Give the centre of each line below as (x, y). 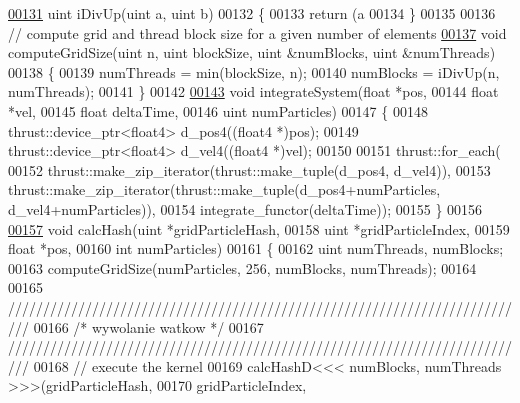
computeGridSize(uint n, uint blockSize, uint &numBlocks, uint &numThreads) (252, 52)
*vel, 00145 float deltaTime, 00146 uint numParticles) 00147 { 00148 (218, 110)
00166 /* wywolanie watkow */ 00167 (148, 326)
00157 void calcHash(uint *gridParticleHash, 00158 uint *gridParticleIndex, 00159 (259, 228)
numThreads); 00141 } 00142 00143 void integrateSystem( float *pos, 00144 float (253, 91)
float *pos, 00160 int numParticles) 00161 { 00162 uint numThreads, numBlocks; (256, 248)
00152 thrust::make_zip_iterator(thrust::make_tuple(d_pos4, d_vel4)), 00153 (249, 169)
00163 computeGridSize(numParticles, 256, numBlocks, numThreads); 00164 (242, 267)
